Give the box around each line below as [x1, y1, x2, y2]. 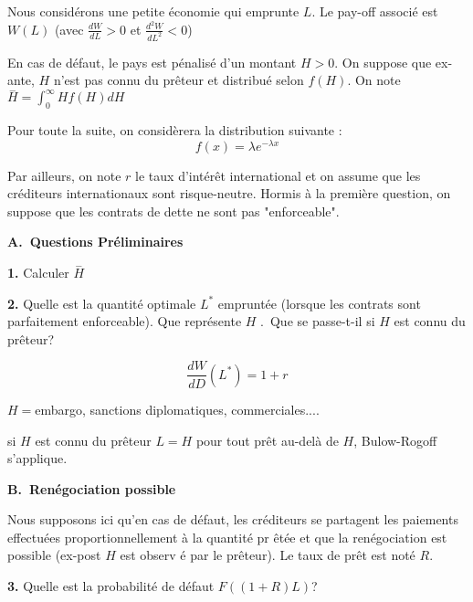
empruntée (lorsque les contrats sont [217, 293, 421, 312]
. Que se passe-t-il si [260, 312, 375, 331]
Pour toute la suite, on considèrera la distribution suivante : [7, 121, 342, 140]
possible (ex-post [7, 545, 101, 565]
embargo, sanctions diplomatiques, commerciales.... [35, 399, 320, 418]
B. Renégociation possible [7, 479, 176, 498]
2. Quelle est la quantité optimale [7, 293, 196, 312]
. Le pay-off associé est [311, 2, 438, 20]
